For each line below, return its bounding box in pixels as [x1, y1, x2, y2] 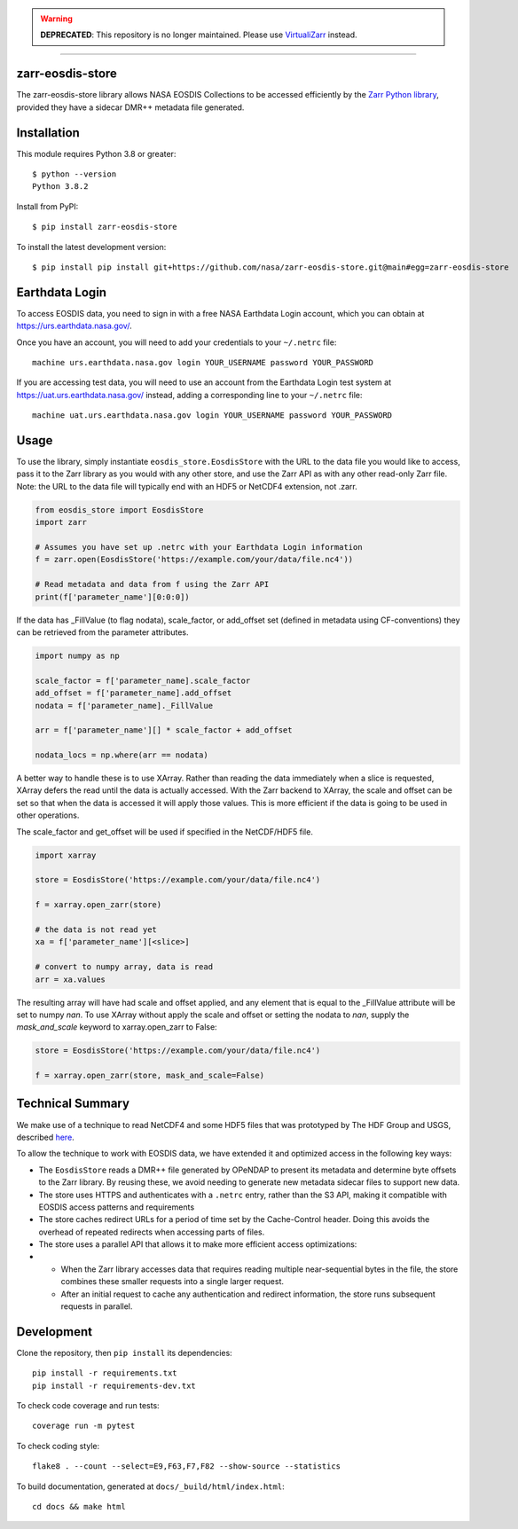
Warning [40, 13, 73, 24]
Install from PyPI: [16, 200, 79, 212]
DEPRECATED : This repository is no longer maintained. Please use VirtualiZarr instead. [40, 29, 358, 40]
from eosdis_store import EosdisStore [35, 505, 204, 514]
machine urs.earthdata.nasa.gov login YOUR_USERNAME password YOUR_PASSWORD [32, 357, 374, 368]
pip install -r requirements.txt [32, 1368, 177, 1378]
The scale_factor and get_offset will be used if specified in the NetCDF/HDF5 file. [16, 826, 314, 837]
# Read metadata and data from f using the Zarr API [35, 579, 270, 590]
